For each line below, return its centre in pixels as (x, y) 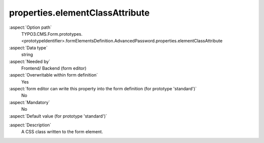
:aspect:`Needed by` (30, 61)
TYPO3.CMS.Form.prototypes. (52, 34)
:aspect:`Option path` (30, 27)
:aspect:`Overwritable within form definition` (54, 75)
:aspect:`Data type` (28, 48)
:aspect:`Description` (30, 125)
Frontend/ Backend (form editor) (54, 68)
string (27, 55)
